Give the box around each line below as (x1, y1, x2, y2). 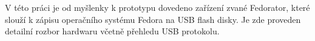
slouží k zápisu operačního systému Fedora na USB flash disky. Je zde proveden (5, 13, 301, 25)
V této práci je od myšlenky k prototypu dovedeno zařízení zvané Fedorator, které (5, 1, 310, 13)
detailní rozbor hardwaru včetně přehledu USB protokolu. (5, 25, 220, 37)
